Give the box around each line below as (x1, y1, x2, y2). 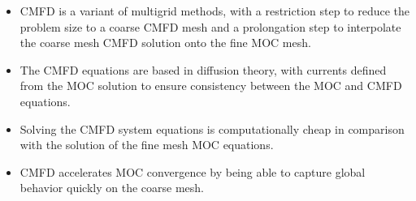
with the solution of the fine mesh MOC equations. (19, 136, 274, 153)
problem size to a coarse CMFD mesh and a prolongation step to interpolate (19, 18, 401, 35)
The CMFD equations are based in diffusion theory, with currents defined (19, 61, 387, 78)
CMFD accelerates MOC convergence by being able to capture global (19, 163, 366, 180)
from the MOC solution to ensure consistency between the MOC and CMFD (19, 77, 402, 94)
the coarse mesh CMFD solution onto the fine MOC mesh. (19, 34, 311, 51)
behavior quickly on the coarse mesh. (19, 179, 204, 196)
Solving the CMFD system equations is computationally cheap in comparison (19, 120, 405, 137)
